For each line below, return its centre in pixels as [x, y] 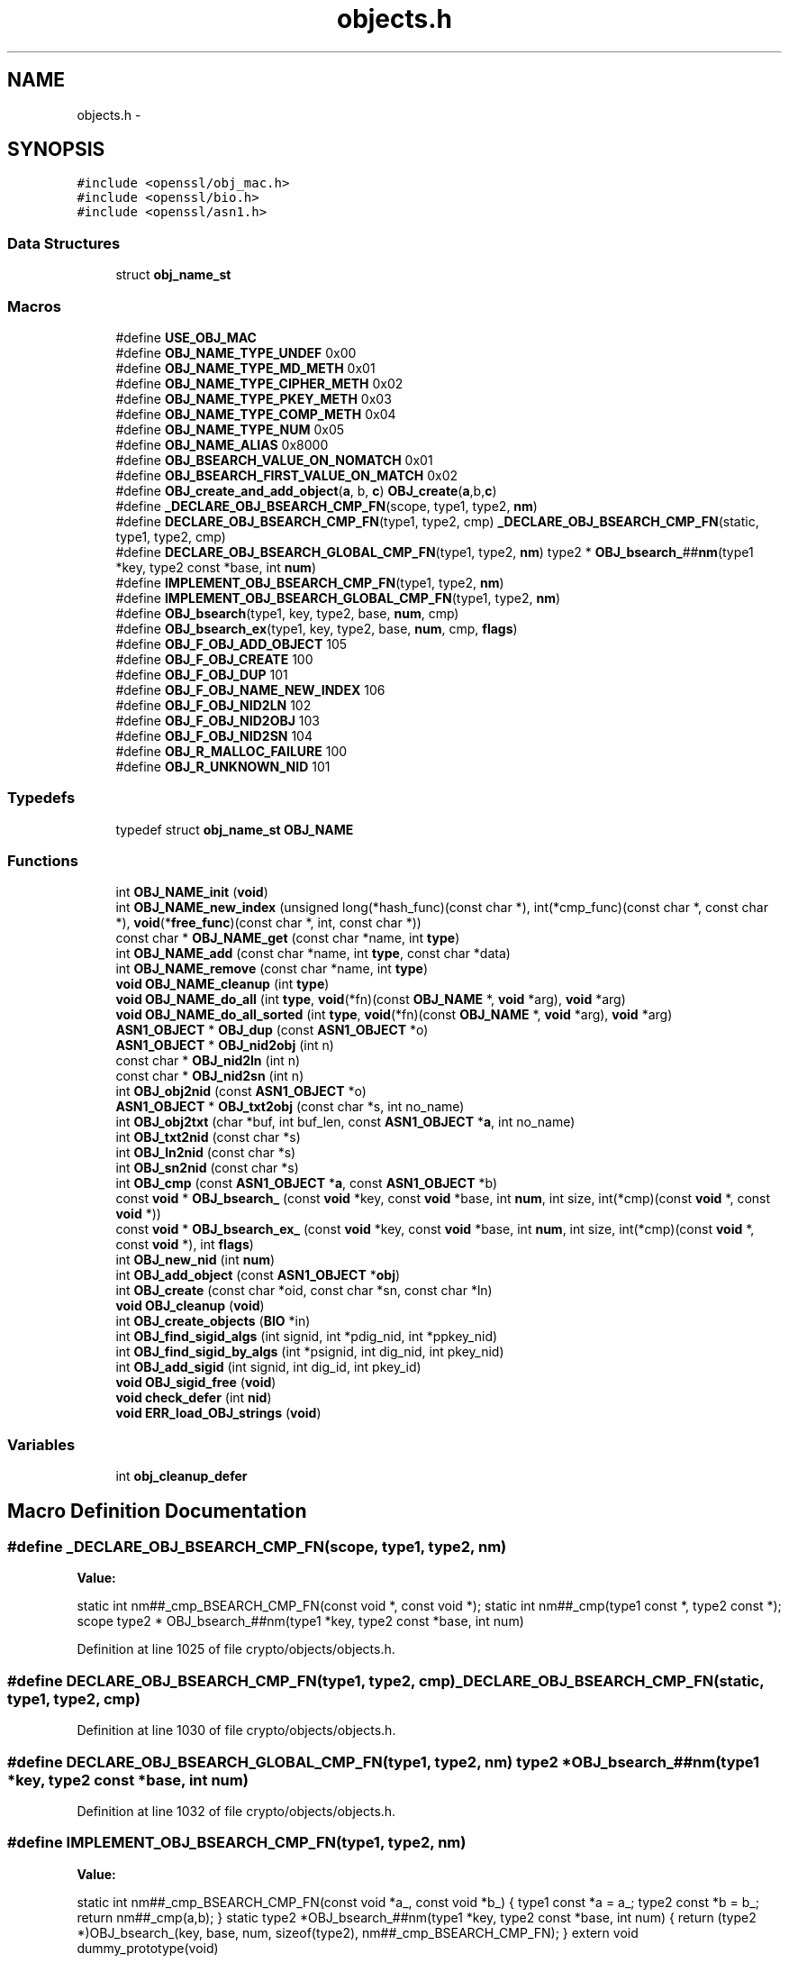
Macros [34, 306]
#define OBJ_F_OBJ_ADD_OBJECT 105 [231, 644]
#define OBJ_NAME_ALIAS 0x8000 [222, 444]
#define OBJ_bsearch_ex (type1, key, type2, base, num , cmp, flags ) [317, 628]
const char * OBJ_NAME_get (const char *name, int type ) [288, 938]
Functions [43, 861]
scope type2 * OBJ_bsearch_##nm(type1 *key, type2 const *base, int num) [300, 1621]
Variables [41, 1444]
